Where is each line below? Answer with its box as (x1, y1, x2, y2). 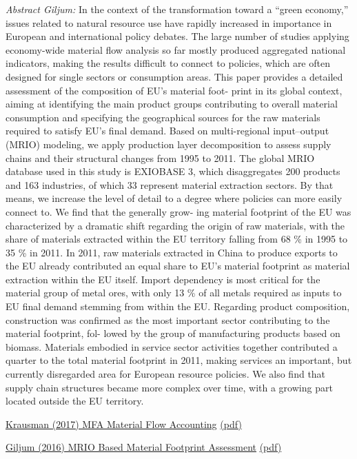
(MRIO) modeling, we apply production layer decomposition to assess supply (6, 136, 331, 151)
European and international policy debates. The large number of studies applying (6, 29, 349, 43)
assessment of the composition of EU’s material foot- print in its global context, (6, 83, 343, 97)
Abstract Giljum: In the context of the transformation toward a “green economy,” (6, 2, 349, 16)
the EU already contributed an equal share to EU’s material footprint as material (6, 258, 350, 273)
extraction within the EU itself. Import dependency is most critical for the (6, 272, 320, 286)
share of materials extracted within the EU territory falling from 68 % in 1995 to (6, 232, 348, 246)
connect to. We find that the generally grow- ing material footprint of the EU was (6, 204, 351, 218)
